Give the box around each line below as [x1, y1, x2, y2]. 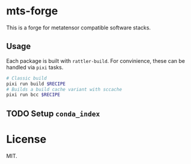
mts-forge [6, 4, 58, 18]
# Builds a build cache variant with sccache [6, 86, 122, 92]
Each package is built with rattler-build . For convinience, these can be [6, 57, 185, 64]
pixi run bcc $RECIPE [6, 92, 61, 98]
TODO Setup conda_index [6, 108, 100, 119]
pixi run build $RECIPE [6, 81, 66, 87]
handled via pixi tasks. [6, 63, 64, 71]
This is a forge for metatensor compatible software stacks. [6, 24, 151, 31]
